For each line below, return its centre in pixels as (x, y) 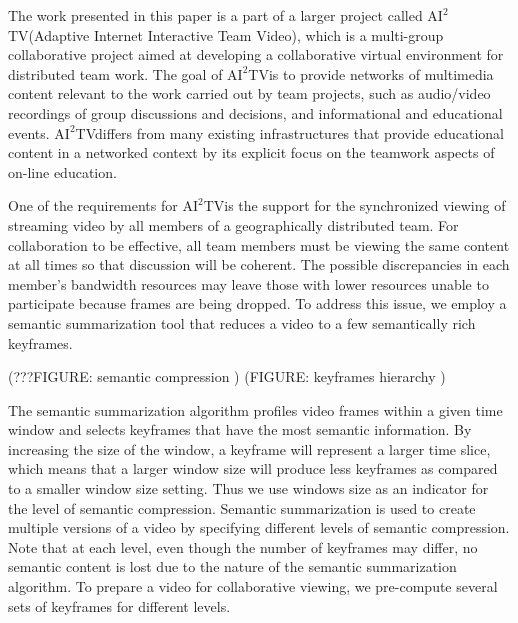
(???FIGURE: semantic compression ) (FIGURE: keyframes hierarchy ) (227, 376)
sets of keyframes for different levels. (119, 605)
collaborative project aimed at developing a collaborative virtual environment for (256, 54)
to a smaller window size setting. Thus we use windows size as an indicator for (248, 488)
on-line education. (62, 171)
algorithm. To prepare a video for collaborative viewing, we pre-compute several (253, 586)
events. (29, 132)
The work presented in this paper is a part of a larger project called (215, 15)
